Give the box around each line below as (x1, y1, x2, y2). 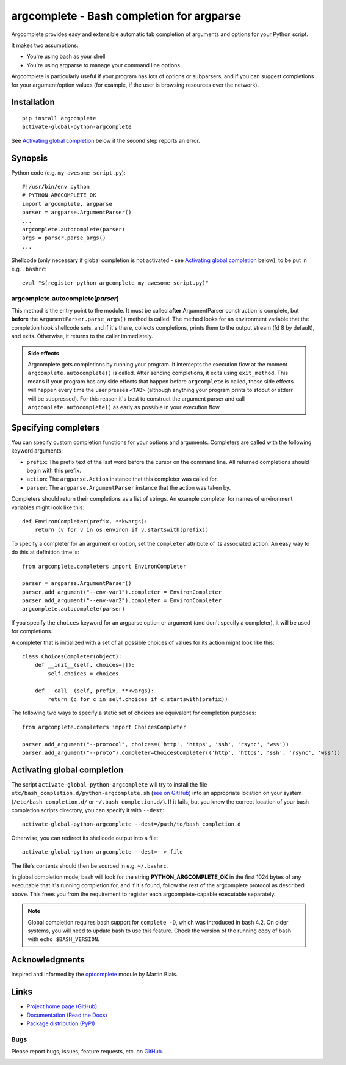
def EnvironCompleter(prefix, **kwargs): (22, 518, 148, 525)
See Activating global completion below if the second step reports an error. (11, 137, 201, 144)
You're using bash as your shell (26, 53, 106, 60)
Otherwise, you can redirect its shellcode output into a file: (11, 834, 159, 841)
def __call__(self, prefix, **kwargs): (34, 687, 154, 694)
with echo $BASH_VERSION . (27, 936, 100, 943)
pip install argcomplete (22, 115, 96, 122)
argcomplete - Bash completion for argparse (11, 9, 241, 23)
